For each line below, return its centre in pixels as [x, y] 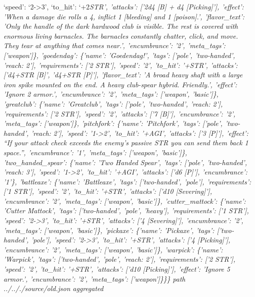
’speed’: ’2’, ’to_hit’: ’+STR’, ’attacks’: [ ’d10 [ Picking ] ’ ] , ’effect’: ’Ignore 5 [117, 269]
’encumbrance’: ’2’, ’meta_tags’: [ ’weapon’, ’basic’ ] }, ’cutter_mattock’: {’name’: [125, 201]
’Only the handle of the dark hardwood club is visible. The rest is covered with [121, 26]
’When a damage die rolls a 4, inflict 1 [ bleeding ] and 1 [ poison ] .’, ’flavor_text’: [124, 16]
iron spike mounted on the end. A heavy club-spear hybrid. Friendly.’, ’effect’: [120, 84]
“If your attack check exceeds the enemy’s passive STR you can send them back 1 [126, 143]
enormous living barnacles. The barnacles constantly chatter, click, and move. [121, 35]
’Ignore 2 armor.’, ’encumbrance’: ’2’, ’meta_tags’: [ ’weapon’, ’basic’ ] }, [111, 94]
